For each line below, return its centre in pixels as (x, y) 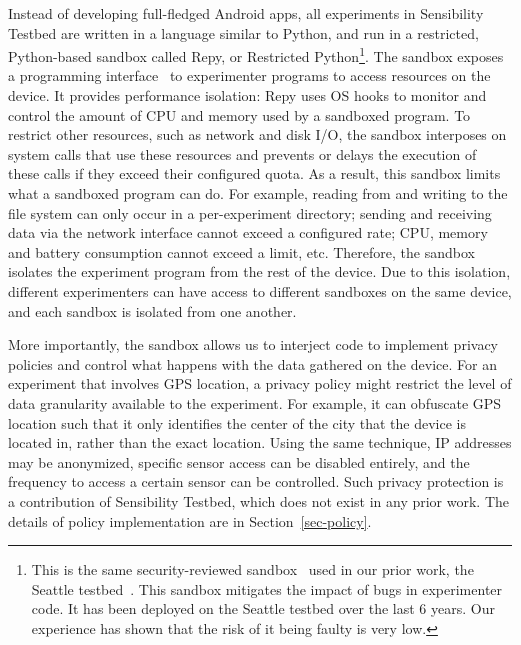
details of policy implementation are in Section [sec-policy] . (190, 520)
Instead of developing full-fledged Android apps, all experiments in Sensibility (246, 13)
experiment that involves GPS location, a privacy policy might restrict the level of (260, 383)
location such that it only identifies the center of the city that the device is (237, 422)
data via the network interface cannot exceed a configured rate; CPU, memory (248, 232)
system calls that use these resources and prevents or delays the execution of (242, 153)
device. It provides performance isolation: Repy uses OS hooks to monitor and (247, 95)
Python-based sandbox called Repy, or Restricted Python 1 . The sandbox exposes (256, 54)
